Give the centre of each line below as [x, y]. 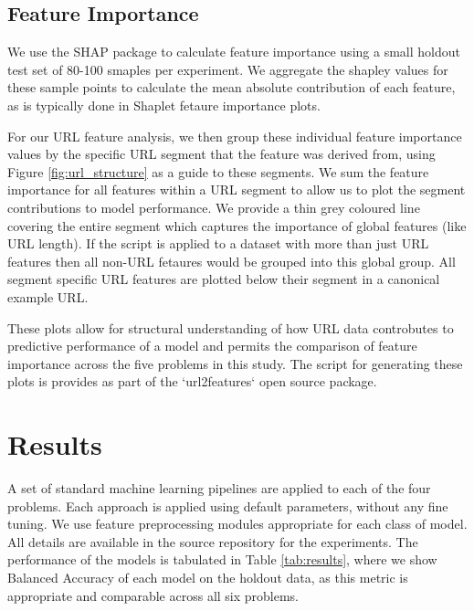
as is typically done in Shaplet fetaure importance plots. [164, 105]
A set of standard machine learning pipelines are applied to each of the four [219, 488]
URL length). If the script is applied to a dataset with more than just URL [218, 243]
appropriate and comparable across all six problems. [153, 595]
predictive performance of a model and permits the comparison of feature [212, 346]
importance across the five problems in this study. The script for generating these [235, 363]
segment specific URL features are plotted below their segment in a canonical [224, 279]
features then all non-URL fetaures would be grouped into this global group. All [232, 261]
